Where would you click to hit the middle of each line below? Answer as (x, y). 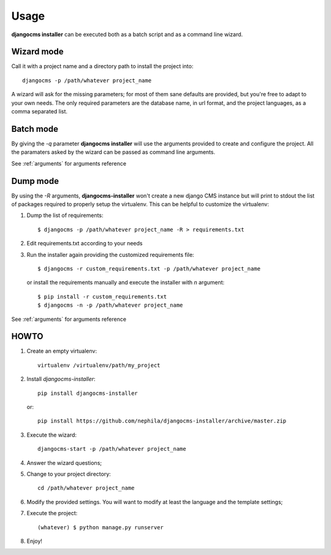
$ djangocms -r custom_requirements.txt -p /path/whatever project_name (149, 269)
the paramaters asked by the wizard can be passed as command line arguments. (113, 152)
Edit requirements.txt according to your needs (85, 243)
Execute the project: (52, 513)
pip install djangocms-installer (88, 393)
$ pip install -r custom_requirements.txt (102, 297)
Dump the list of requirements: (65, 215)
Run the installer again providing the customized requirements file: (110, 255)
